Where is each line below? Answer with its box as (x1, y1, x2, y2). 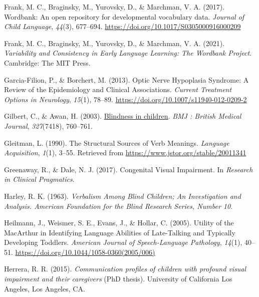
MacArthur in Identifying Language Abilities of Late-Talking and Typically (4, 227, 235, 237)
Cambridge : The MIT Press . (4, 57, 91, 68)
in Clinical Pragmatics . (4, 174, 75, 184)
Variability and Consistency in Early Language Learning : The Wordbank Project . (4, 48, 252, 58)
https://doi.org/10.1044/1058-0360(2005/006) (15, 246, 155, 257)
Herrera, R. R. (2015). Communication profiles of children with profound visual (4, 263, 246, 274)
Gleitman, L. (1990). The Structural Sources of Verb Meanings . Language (4, 137, 229, 148)
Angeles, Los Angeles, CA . (4, 283, 85, 293)
